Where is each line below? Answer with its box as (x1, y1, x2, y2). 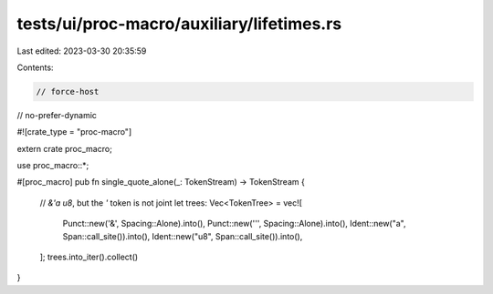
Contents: (16, 62, 54, 73)
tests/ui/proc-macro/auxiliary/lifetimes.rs (16, 14, 342, 34)
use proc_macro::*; (16, 160, 89, 171)
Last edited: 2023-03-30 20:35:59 (16, 46, 147, 56)
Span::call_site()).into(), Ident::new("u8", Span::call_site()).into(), (62, 230, 303, 241)
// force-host (36, 86, 100, 96)
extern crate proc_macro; (16, 143, 113, 154)
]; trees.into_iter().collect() (39, 251, 139, 263)
